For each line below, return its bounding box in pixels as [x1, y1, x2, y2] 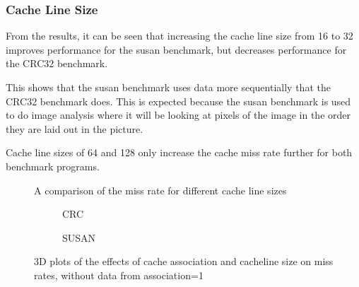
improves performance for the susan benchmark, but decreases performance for [6, 42, 347, 57]
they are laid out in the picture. [6, 121, 143, 136]
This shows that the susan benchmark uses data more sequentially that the [6, 80, 331, 94]
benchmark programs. [6, 158, 100, 173]
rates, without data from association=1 [34, 267, 204, 282]
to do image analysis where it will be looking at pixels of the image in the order [6, 107, 351, 122]
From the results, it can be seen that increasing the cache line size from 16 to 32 [6, 28, 353, 43]
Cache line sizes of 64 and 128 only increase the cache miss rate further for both [6, 145, 353, 160]
